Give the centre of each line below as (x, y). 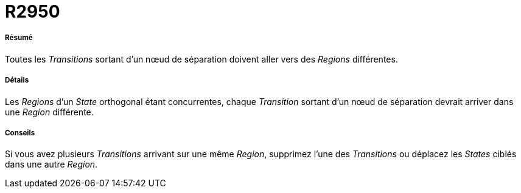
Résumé (19, 38)
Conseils (20, 133)
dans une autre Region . (51, 164)
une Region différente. (49, 112)
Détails (17, 80)
